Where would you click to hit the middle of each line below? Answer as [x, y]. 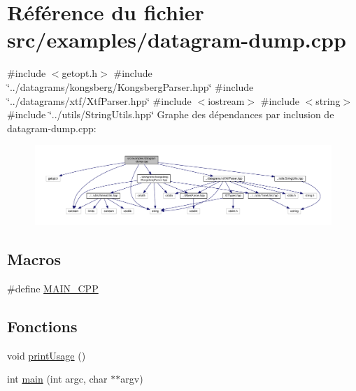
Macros [34, 258]
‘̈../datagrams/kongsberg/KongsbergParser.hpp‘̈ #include [130, 86]
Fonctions [42, 326]
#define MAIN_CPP [53, 288]
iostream [226, 100]
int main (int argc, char [57, 379]
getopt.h [80, 73]
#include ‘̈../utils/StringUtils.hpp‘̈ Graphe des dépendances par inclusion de [171, 114]
